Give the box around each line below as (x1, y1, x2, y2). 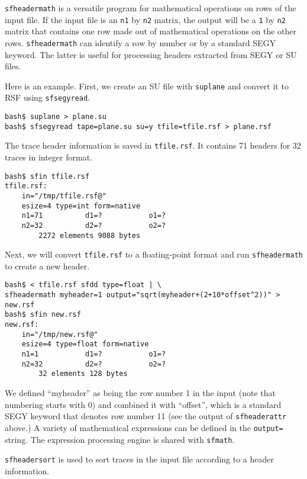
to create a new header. (5, 259, 90, 272)
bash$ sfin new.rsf (5, 310, 81, 319)
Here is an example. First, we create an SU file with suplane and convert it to (5, 79, 289, 92)
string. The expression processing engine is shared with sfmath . (5, 433, 235, 445)
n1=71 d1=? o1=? (21, 211, 166, 220)
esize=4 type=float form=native (21, 340, 149, 349)
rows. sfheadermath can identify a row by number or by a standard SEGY (5, 36, 276, 49)
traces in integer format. (5, 151, 92, 163)
